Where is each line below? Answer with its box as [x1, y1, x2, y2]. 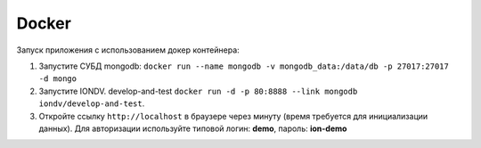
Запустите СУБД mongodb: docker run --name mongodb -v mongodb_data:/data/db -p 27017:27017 [38, 61, 449, 71]
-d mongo [38, 74, 77, 84]
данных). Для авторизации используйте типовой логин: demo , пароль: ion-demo [38, 123, 347, 134]
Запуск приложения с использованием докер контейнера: [16, 45, 240, 55]
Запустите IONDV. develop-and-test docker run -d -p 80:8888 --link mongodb [38, 86, 358, 96]
